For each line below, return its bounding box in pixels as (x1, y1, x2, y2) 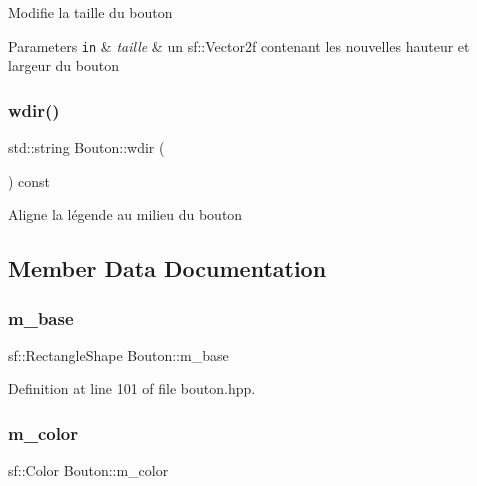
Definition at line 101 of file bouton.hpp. (8, 378, 256, 399)
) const (8, 170, 51, 191)
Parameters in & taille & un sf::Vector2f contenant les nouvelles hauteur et (8, 35, 470, 56)
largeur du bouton (8, 55, 119, 76)
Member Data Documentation (8, 253, 327, 284)
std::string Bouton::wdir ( (8, 137, 165, 158)
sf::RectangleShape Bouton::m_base (8, 344, 229, 365)
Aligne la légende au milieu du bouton (8, 204, 243, 225)
